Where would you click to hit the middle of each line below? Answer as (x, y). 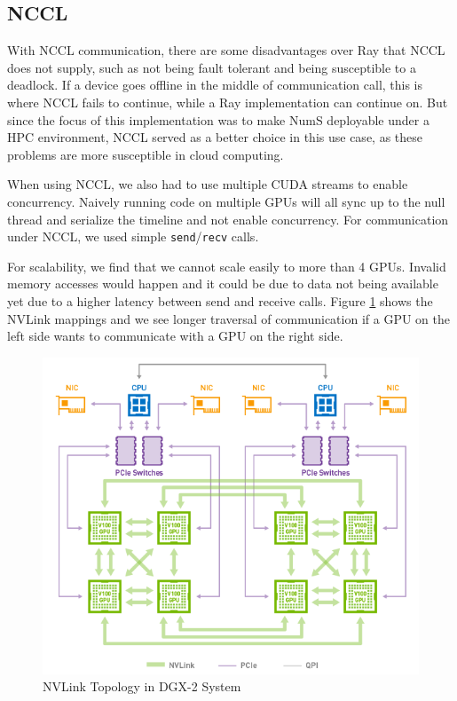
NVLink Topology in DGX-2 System (142, 686)
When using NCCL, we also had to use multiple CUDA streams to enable (208, 184)
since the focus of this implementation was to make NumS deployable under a (218, 119)
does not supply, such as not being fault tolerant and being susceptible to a (212, 67)
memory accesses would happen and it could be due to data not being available (223, 284)
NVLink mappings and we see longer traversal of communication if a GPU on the (228, 318)
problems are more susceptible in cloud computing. (146, 154)
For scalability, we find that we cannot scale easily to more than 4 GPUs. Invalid (227, 266)
